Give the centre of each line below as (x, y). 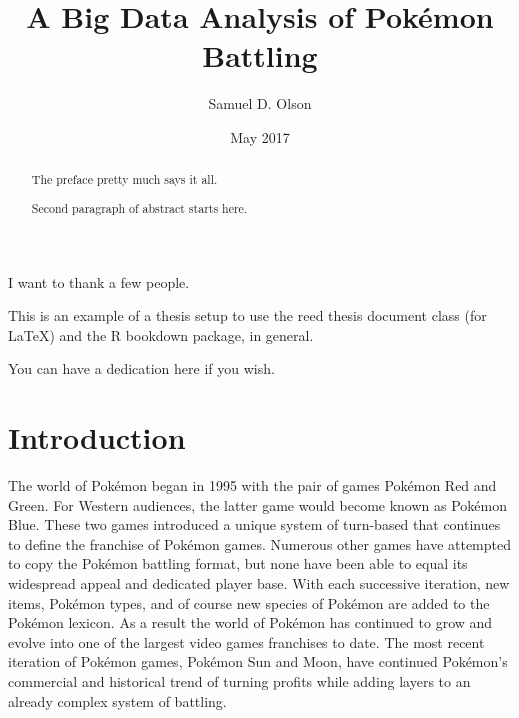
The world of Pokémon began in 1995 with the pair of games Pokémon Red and (252, 485)
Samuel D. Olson (260, 103)
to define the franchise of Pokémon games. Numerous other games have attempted (260, 543)
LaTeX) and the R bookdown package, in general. (161, 334)
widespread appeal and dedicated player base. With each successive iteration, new (259, 582)
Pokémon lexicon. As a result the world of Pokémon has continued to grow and (250, 622)
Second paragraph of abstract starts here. (139, 207)
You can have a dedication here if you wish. (141, 368)
